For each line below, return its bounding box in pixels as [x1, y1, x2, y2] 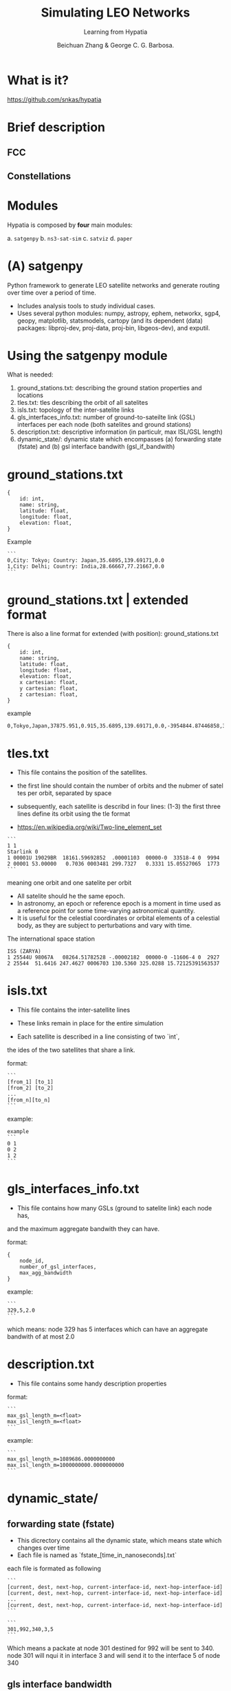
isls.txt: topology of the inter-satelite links [16, 406, 135, 414]
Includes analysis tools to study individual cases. [16, 301, 156, 310]
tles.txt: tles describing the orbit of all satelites [16, 399, 148, 407]
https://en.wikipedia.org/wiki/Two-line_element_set [16, 823, 162, 832]
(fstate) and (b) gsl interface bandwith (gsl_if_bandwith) [16, 443, 175, 451]
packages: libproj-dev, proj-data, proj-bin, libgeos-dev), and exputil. [16, 323, 210, 332]
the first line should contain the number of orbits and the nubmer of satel [16, 781, 223, 790]
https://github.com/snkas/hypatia [7, 95, 102, 103]
